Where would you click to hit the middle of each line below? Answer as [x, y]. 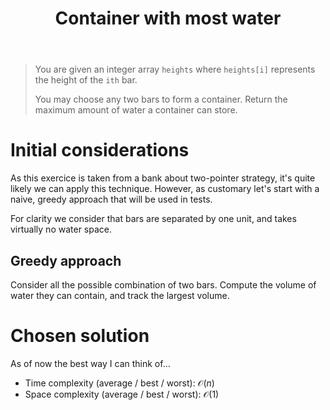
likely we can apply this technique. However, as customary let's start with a [165, 189]
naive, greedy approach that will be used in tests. [111, 199]
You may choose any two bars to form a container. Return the [161, 99]
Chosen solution [80, 336]
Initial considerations [100, 150]
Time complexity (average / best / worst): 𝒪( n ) [119, 383]
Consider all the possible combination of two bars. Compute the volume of [163, 284]
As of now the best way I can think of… [90, 363]
